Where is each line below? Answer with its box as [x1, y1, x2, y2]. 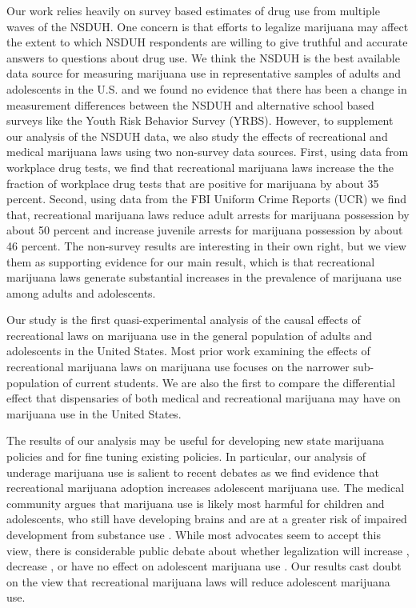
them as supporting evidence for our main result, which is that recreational [6, 253, 375, 270]
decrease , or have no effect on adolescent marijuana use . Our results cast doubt [6, 558, 402, 574]
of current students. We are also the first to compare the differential [62, 374, 395, 390]
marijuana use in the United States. [6, 405, 182, 422]
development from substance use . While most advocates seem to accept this [6, 526, 381, 542]
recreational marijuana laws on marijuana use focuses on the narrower [6, 358, 350, 375]
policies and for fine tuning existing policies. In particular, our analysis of [6, 448, 366, 465]
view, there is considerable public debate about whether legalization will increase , [6, 542, 410, 558]
